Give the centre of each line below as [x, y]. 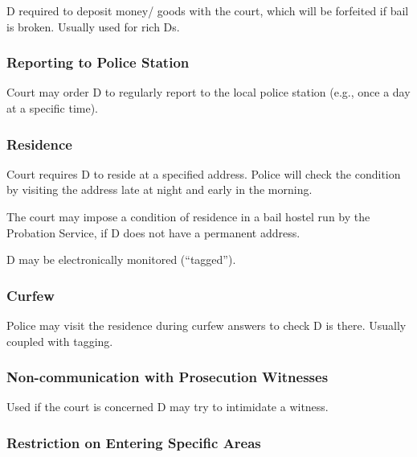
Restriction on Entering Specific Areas [134, 442]
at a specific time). [53, 108]
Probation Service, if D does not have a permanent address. [153, 232]
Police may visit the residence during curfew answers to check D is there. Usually [206, 325]
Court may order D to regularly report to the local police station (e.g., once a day [208, 92]
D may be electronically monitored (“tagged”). [121, 259]
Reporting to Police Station [98, 62]
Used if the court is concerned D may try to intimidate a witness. [168, 407]
